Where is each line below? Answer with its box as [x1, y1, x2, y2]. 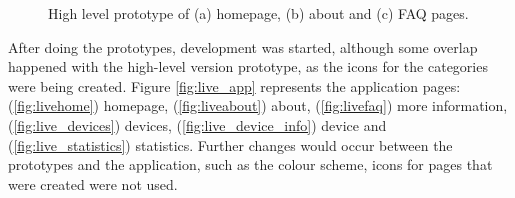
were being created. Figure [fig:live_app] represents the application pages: [8, 75, 461, 96]
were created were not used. [8, 173, 178, 194]
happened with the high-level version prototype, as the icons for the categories [8, 56, 488, 77]
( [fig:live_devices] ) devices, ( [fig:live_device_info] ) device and [8, 114, 387, 135]
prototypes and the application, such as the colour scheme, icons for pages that [8, 154, 493, 175]
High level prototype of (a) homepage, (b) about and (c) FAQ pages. [48, 3, 469, 23]
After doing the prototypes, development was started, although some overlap [8, 36, 478, 57]
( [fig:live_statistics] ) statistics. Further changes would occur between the [8, 134, 453, 155]
